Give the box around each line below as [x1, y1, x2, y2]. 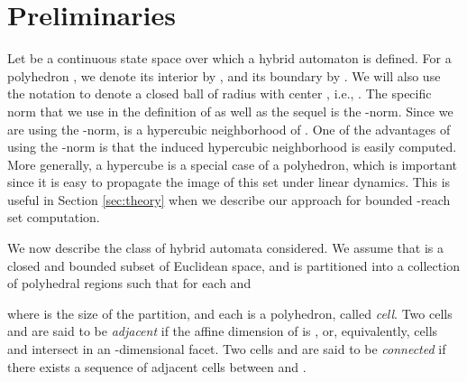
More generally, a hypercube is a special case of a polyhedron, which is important [7, 154, 458, 173]
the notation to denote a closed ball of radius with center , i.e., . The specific [7, 84, 432, 103]
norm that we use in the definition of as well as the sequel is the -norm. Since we [7, 101, 453, 120]
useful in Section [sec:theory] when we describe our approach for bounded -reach [7, 190, 451, 209]
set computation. [7, 208, 100, 227]
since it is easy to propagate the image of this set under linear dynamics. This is [7, 172, 451, 191]
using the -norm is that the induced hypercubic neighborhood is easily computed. [7, 137, 457, 156]
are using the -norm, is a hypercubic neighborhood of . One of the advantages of [7, 119, 451, 138]
